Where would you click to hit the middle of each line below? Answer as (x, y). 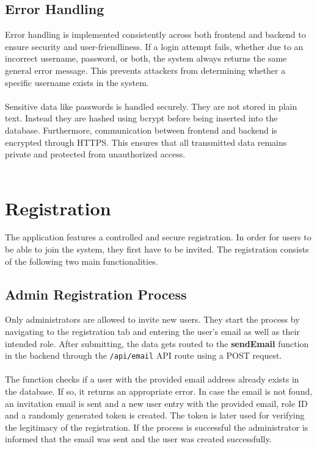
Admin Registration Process (96, 294)
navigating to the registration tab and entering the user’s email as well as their (152, 332)
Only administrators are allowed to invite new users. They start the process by (152, 319)
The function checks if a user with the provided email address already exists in (152, 379)
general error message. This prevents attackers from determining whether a (145, 70)
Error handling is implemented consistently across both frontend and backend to (155, 34)
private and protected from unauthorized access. (95, 154)
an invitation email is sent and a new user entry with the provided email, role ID (156, 403)
